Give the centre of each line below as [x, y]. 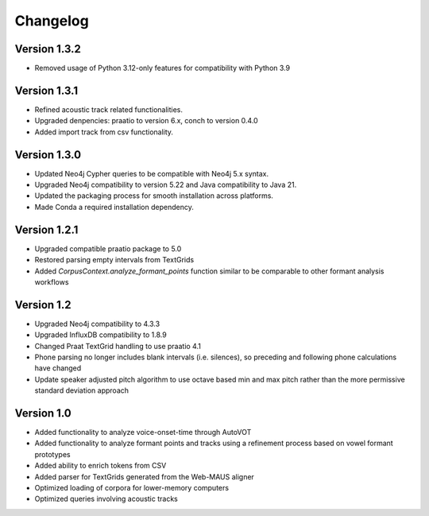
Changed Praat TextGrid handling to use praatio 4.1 [118, 346]
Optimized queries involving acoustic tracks [106, 499]
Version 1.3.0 [48, 155]
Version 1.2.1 [46, 229]
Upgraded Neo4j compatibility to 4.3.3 [97, 324]
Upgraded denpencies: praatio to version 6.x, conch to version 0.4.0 [146, 121]
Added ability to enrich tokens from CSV [100, 466]
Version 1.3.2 [48, 49]
